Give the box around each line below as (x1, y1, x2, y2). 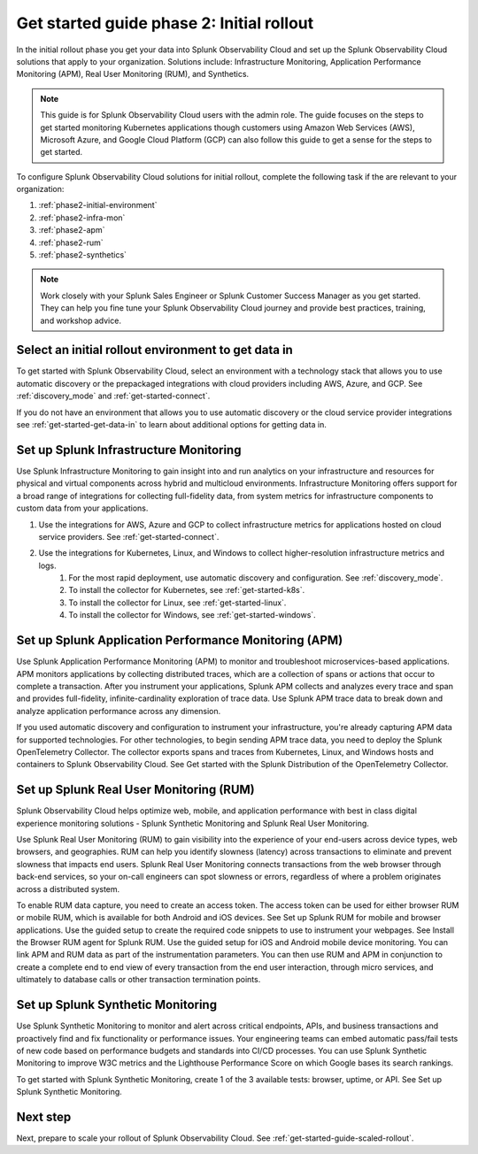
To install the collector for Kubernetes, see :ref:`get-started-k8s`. (68, 585, 305, 596)
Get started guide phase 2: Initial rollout (16, 13, 314, 33)
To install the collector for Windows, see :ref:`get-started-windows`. (68, 610, 316, 620)
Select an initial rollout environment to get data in (16, 342, 294, 358)
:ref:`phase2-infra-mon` (38, 212, 126, 223)
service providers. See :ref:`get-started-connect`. (38, 531, 220, 542)
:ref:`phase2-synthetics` (38, 250, 127, 260)
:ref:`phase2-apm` (38, 225, 105, 235)
